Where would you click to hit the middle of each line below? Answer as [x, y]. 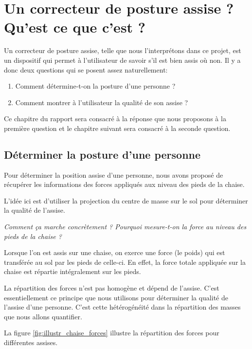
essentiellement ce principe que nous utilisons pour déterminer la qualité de [116, 297]
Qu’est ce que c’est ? [75, 27]
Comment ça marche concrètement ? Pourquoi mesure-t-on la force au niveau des [125, 227]
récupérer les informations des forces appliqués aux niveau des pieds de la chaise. [124, 184]
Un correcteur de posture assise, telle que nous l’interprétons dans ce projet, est [123, 50]
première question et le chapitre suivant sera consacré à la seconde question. [117, 128]
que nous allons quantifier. [43, 316]
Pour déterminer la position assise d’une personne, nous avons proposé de [114, 174]
